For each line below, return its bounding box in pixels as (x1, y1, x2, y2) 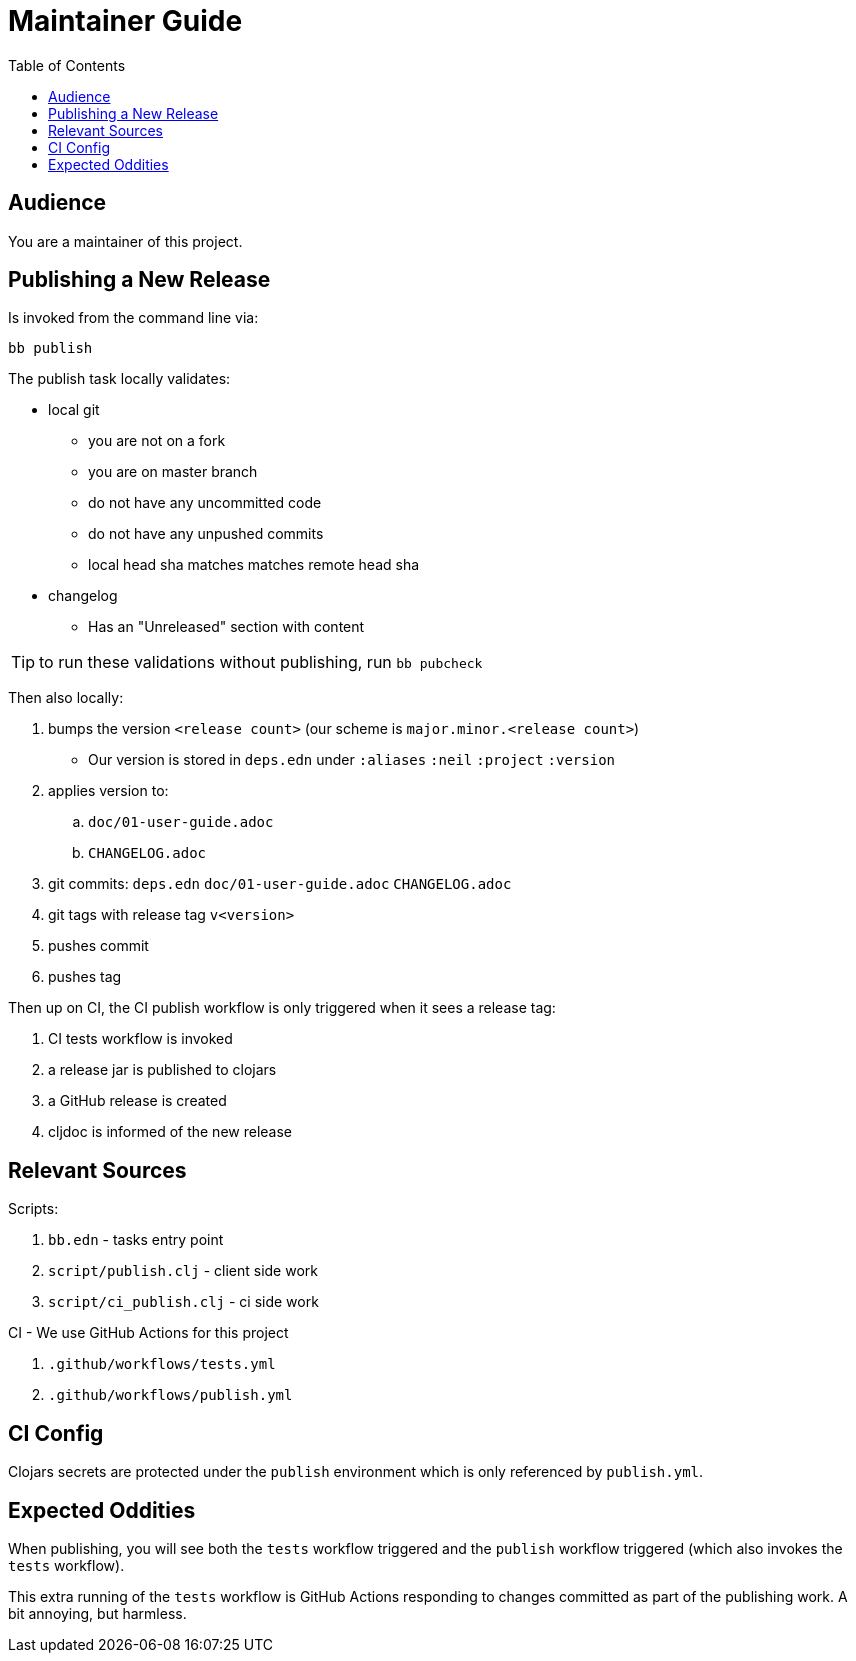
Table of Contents (8, 56, 126, 74)
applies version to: (48, 782, 169, 800)
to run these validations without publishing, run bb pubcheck (39, 652, 483, 673)
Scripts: (8, 1200, 59, 1218)
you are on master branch (88, 463, 258, 481)
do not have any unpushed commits (88, 525, 324, 543)
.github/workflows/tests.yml (48, 1356, 276, 1373)
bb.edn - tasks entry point (48, 1231, 224, 1249)
